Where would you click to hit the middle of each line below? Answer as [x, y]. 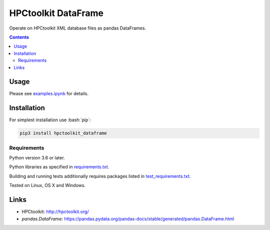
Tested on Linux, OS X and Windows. [47, 185]
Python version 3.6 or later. [37, 158]
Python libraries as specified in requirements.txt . [59, 167]
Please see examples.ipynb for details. [49, 94]
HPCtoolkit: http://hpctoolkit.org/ [55, 212]
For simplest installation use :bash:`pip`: [50, 120]
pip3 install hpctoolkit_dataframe [63, 133]
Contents [19, 37]
